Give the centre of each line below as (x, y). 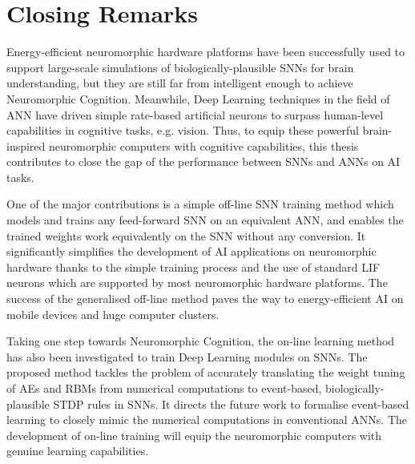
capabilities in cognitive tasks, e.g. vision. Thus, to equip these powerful (183, 130)
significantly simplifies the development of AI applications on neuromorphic (191, 251)
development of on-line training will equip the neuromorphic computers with (194, 435)
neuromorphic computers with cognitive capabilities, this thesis (204, 145)
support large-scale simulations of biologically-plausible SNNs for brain (180, 67)
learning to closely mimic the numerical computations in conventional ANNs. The (207, 420)
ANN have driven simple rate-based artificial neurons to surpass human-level (195, 114)
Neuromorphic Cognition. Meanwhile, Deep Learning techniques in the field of (198, 98)
